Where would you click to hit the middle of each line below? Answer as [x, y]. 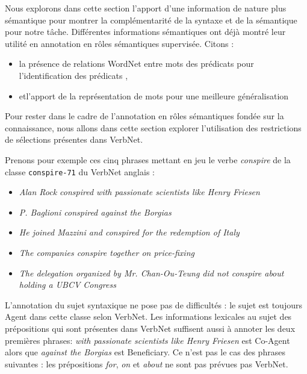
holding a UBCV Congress [67, 285]
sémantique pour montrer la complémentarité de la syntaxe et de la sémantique [151, 20]
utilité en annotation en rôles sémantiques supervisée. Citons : [119, 43]
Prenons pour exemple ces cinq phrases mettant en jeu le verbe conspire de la [148, 159]
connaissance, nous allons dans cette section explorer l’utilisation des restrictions [153, 127]
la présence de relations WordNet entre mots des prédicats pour [136, 64]
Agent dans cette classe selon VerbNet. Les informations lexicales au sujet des [148, 316]
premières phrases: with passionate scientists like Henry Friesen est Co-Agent [147, 340]
